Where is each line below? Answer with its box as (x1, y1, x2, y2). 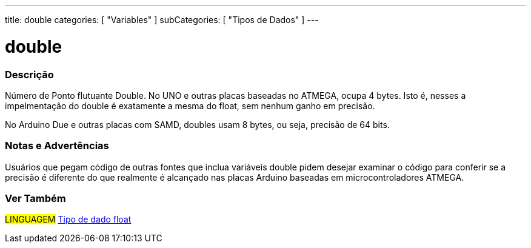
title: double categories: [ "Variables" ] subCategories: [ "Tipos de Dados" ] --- (5, 15, 319, 25)
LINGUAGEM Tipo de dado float (5, 214, 132, 225)
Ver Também (5, 192, 66, 204)
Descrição (5, 68, 54, 81)
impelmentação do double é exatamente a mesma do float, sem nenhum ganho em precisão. (5, 100, 375, 111)
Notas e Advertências (5, 139, 109, 152)
